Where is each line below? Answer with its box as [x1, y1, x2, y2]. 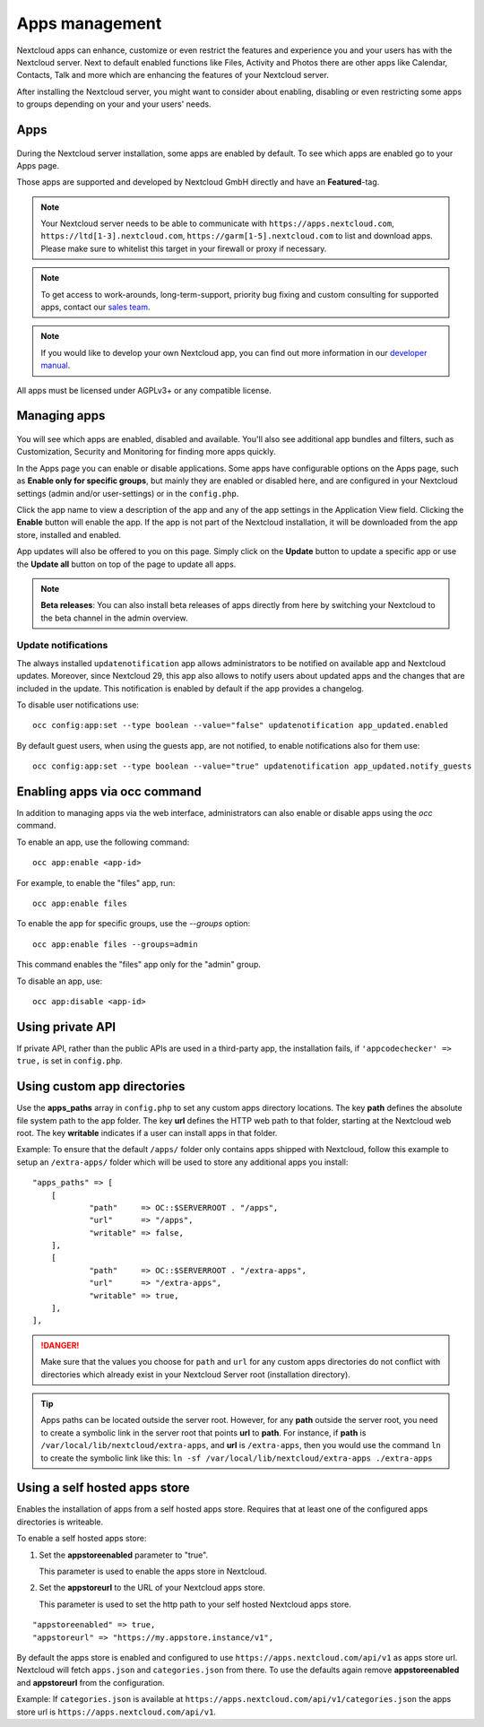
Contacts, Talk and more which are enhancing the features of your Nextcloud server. [16, 70, 329, 81]
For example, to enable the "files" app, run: [16, 877, 176, 888]
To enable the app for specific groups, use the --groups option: [16, 918, 251, 929]
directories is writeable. [16, 1516, 104, 1527]
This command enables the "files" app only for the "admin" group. [16, 959, 262, 970]
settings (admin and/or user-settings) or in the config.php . [16, 488, 239, 499]
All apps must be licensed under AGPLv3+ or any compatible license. [16, 385, 272, 395]
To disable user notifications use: [16, 699, 139, 710]
